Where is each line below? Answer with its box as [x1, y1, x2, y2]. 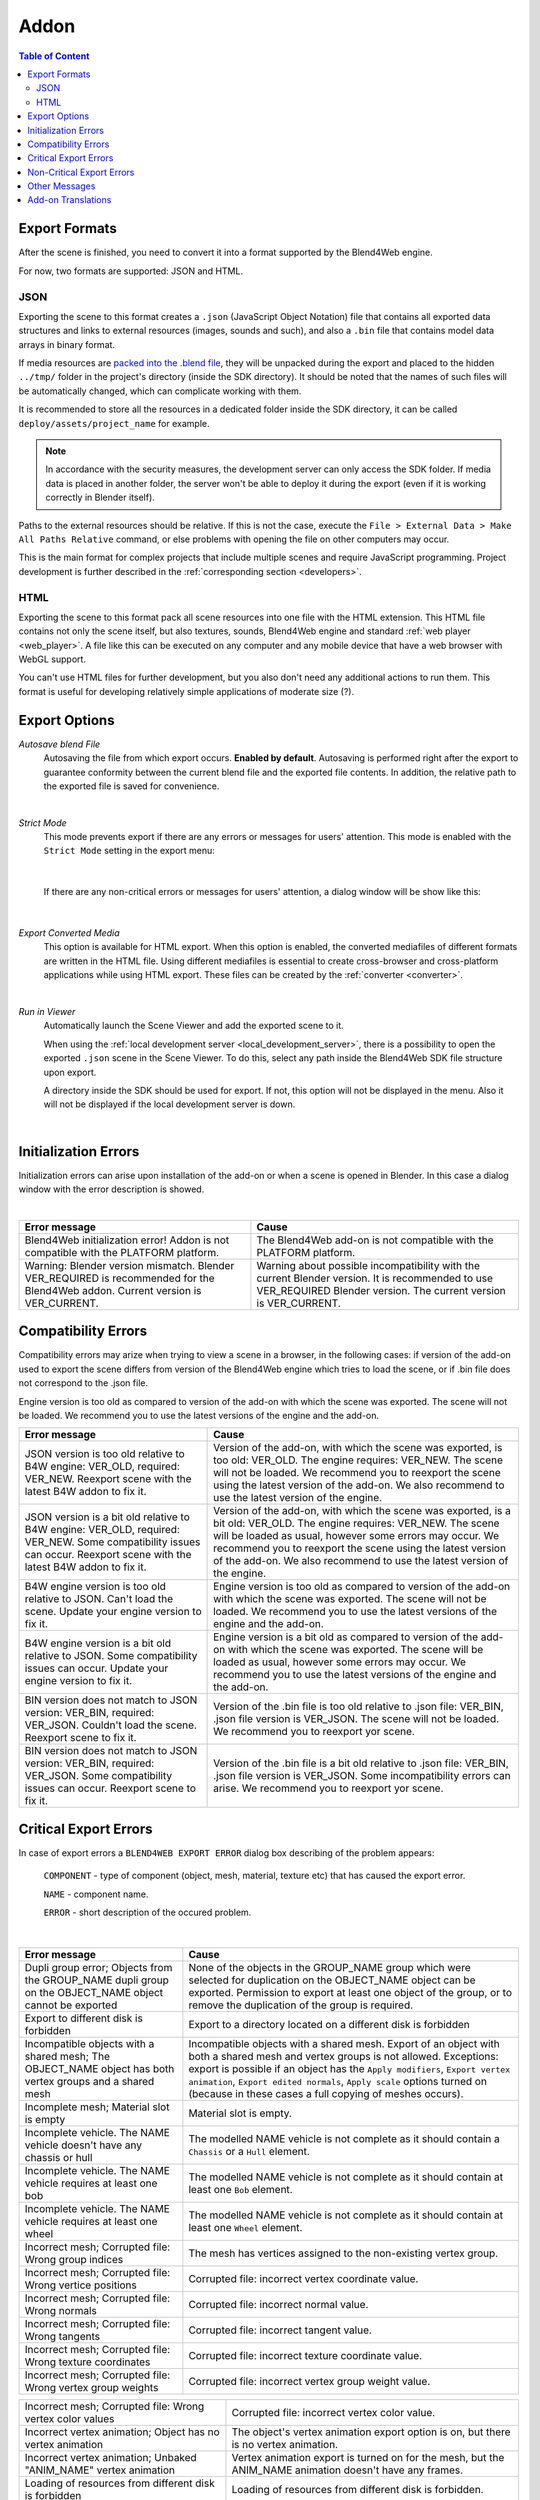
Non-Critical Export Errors [27, 166, 135, 178]
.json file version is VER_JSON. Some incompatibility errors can [213, 1769, 511, 1783]
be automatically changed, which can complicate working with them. [18, 385, 302, 397]
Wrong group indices [24, 2252, 124, 2266]
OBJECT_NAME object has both [24, 2061, 175, 2075]
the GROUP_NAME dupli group [24, 1973, 170, 1987]
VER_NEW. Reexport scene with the [24, 1472, 192, 1486]
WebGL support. [18, 653, 87, 665]
